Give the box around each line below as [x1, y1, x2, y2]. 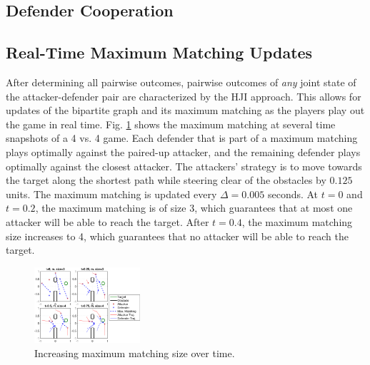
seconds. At [267, 186, 319, 201]
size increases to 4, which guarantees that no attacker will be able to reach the [6, 228, 349, 243]
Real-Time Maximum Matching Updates [6, 41, 313, 63]
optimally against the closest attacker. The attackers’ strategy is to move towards [6, 158, 362, 173]
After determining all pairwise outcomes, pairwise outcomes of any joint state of [6, 74, 356, 89]
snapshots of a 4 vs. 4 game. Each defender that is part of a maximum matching [6, 130, 358, 145]
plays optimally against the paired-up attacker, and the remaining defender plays [6, 144, 361, 159]
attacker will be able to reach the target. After [6, 214, 209, 229]
